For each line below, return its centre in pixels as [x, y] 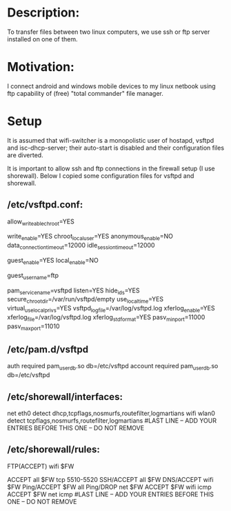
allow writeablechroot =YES [41, 222]
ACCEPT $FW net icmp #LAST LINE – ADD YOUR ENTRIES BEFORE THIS [111, 494]
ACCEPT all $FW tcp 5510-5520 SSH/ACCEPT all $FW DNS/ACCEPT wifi [110, 479]
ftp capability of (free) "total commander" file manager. [86, 93]
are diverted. [25, 155]
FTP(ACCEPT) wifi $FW [41, 466]
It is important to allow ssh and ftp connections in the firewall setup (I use [111, 168]
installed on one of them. [42, 39]
